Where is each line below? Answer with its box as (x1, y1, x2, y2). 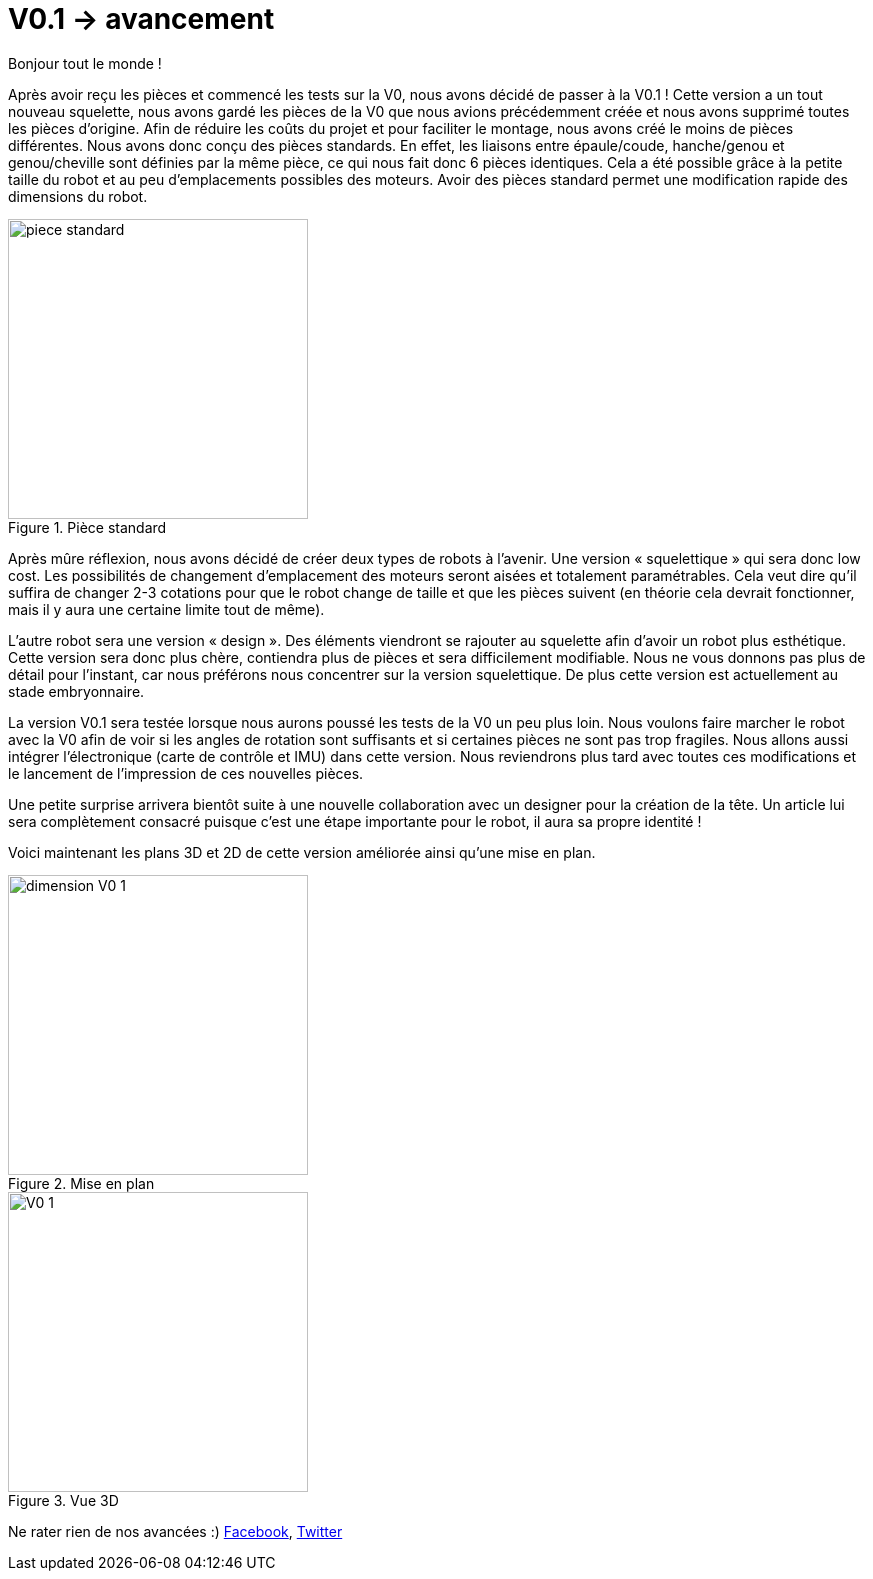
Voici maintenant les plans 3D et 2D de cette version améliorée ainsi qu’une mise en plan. (8, 843, 596, 861)
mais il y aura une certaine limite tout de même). (8, 600, 325, 618)
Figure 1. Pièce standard (8, 518, 167, 536)
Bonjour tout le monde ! (8, 54, 162, 72)
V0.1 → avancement (8, 2, 275, 36)
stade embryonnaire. (8, 682, 145, 700)
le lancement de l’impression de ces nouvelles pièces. (8, 764, 364, 782)
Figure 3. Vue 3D (8, 1491, 119, 1509)
